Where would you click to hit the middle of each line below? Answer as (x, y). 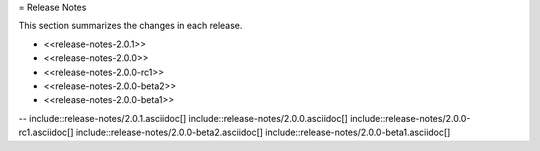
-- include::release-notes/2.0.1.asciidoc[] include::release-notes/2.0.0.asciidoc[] (183, 118)
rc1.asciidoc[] (46, 132)
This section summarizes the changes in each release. (130, 26)
